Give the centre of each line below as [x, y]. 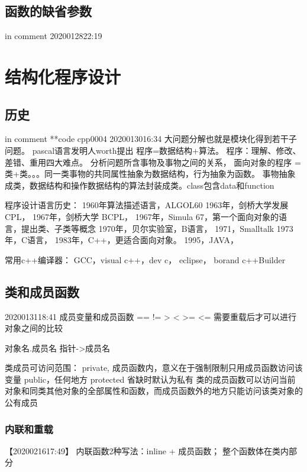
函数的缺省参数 [48, 11]
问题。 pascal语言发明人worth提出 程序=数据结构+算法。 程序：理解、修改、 [153, 150]
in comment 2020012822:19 [54, 36]
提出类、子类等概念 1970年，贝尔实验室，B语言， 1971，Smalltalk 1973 [157, 228]
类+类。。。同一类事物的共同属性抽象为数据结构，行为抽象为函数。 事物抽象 [150, 174]
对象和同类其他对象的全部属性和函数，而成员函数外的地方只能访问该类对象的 [154, 391]
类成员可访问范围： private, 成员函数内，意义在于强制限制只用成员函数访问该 [154, 368]
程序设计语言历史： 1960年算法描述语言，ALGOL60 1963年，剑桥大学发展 [147, 205]
